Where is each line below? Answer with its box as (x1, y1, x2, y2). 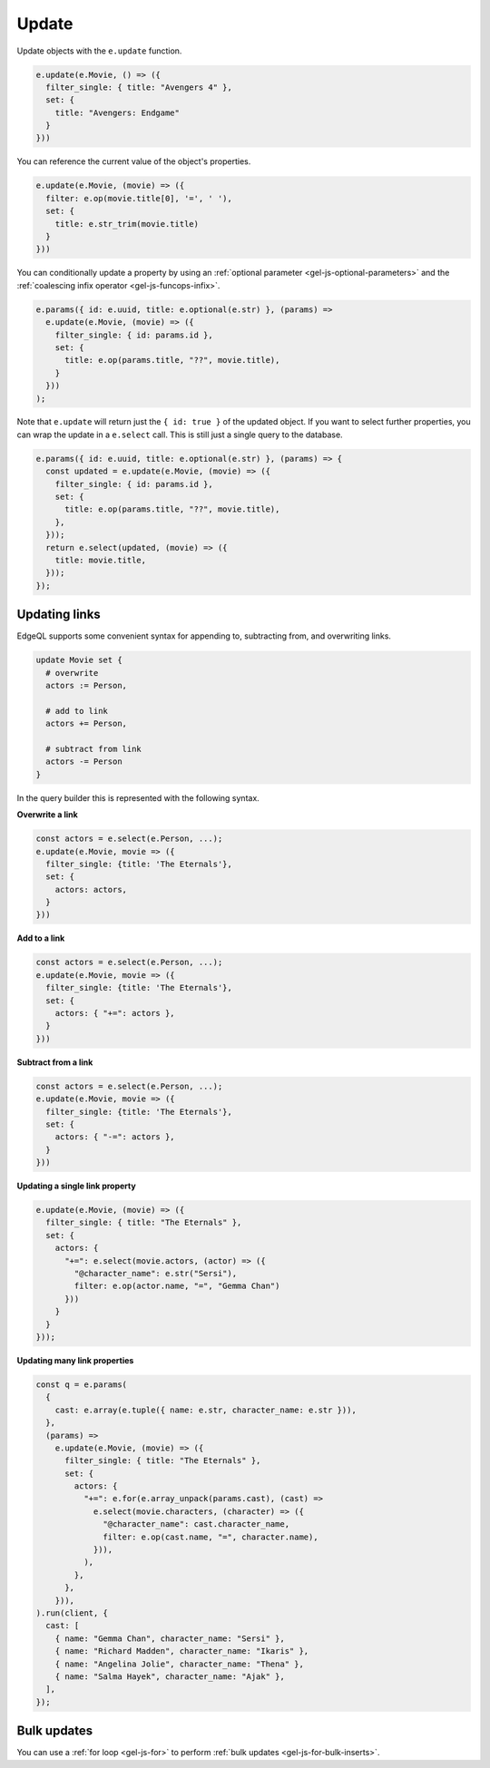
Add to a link (16, 933, 65, 943)
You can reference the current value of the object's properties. (16, 156, 251, 167)
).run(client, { (35, 1607, 109, 1618)
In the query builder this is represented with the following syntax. (16, 792, 260, 803)
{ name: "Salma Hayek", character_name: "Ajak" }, (54, 1671, 285, 1682)
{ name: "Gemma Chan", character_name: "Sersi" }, (54, 1633, 285, 1644)
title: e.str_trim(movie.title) (54, 219, 200, 229)
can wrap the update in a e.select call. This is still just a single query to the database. (16, 429, 344, 440)
